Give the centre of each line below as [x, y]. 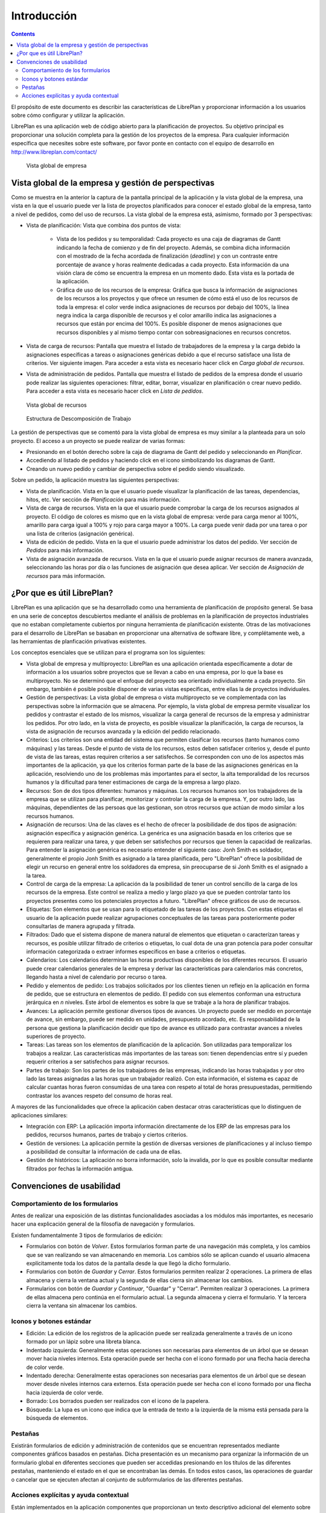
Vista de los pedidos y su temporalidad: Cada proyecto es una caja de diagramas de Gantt [168, 239]
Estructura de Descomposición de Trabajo [78, 418]
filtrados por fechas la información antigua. [80, 1169]
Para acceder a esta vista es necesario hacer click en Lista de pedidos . [115, 391]
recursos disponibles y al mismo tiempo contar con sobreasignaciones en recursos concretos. [174, 332]
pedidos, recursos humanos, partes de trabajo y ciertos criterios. [107, 1135]
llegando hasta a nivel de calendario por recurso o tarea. [97, 977]
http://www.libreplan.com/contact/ [54, 152]
